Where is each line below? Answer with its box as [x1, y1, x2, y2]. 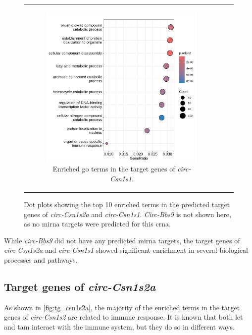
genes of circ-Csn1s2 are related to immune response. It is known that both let [4, 312, 243, 322]
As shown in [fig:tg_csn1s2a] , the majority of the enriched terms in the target [4, 302, 240, 312]
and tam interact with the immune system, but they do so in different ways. [4, 321, 235, 332]
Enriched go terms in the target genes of [52, 164, 175, 174]
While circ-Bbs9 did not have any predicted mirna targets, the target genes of [4, 235, 240, 245]
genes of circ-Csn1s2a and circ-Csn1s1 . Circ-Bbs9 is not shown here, [24, 209, 231, 219]
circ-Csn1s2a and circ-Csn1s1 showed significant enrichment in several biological [4, 245, 248, 255]
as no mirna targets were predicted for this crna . [24, 219, 171, 229]
